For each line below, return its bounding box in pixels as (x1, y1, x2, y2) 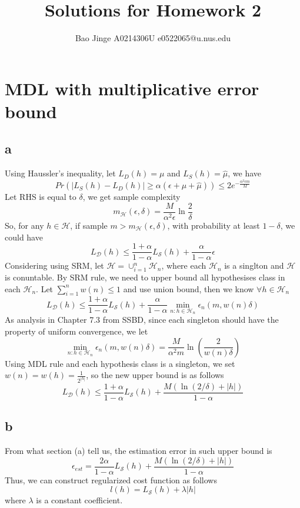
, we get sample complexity (82, 190, 181, 203)
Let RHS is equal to (5, 190, 76, 203)
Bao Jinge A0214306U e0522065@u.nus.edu (75, 32, 231, 44)
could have (5, 230, 43, 243)
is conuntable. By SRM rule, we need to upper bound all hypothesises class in (5, 271, 285, 283)
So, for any (5, 219, 44, 232)
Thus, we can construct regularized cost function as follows (5, 473, 217, 486)
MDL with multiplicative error (5, 76, 259, 100)
